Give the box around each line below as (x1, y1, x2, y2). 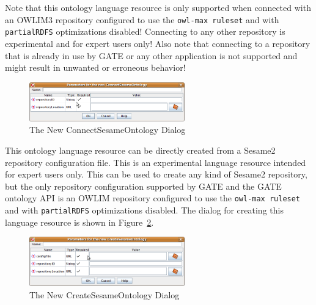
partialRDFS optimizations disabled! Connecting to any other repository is (5, 25, 285, 38)
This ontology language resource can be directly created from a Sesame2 (5, 143, 276, 156)
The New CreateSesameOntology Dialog (29, 288, 180, 301)
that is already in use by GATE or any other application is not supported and (5, 49, 298, 62)
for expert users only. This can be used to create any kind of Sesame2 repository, (5, 168, 307, 181)
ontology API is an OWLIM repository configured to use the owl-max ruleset (5, 192, 301, 204)
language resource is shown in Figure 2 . (5, 215, 154, 228)
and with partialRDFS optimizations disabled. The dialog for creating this (5, 203, 284, 216)
